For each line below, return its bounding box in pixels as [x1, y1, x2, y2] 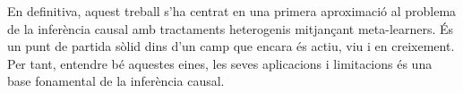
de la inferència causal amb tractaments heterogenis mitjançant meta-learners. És [7, 19, 454, 38]
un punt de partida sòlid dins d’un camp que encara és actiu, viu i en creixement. [7, 37, 455, 55]
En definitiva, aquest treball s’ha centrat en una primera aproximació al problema [7, 2, 457, 20]
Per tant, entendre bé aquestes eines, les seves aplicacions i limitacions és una [7, 54, 433, 72]
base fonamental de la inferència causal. [7, 72, 225, 90]
